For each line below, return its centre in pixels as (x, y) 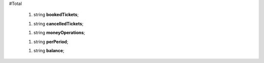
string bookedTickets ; (56, 15)
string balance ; (49, 50)
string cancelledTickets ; (58, 23)
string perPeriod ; (51, 42)
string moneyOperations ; (59, 33)
